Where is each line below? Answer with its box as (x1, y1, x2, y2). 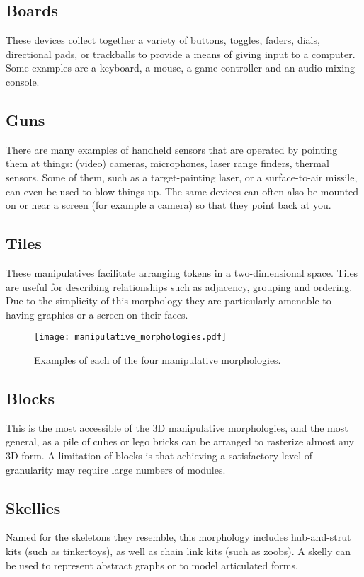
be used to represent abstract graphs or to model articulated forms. (6, 557, 298, 572)
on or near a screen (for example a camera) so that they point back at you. (6, 198, 331, 212)
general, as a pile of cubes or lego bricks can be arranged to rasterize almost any (6, 434, 354, 449)
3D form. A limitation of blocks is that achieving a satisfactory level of (6, 447, 313, 462)
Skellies (6, 496, 61, 518)
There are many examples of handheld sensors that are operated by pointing (6, 142, 338, 156)
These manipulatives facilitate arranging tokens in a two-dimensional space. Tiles (6, 265, 358, 280)
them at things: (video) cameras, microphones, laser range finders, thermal (6, 156, 329, 171)
